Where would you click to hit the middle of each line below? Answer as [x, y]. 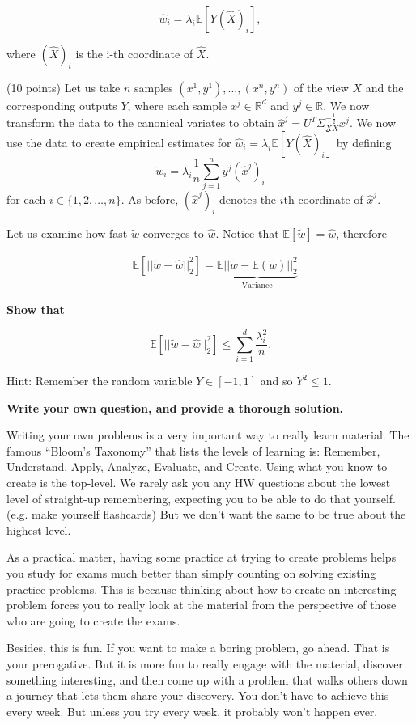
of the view [321, 87]
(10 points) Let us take [64, 87]
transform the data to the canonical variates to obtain [140, 123]
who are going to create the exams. [93, 620]
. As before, [150, 199]
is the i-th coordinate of [134, 53]
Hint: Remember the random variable [100, 381]
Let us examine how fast [67, 233]
